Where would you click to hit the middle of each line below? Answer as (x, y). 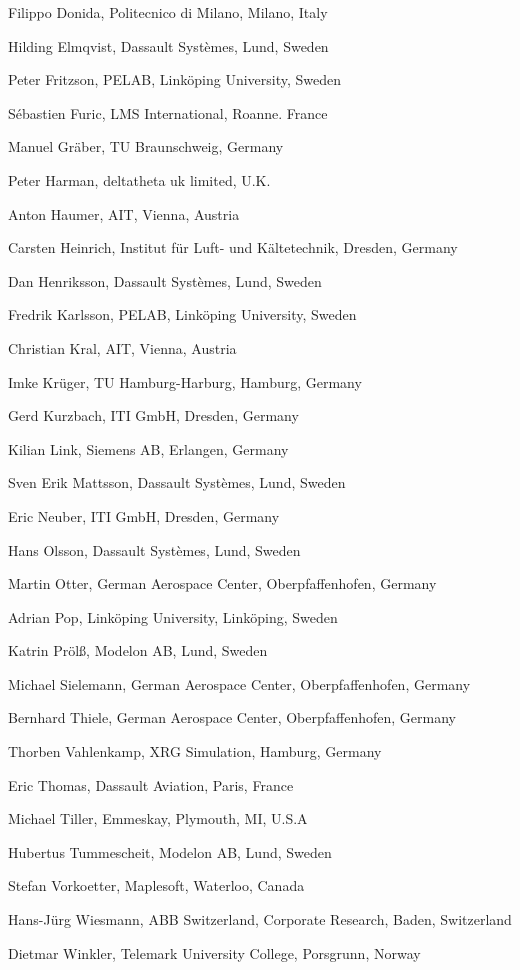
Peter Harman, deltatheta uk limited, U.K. (139, 179)
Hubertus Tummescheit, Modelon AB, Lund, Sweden (170, 851)
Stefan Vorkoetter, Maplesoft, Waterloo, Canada (156, 885)
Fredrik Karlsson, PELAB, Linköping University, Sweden (182, 314)
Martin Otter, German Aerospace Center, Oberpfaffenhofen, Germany (222, 583)
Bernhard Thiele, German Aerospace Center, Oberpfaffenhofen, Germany (232, 717)
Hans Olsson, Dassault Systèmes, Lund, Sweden (154, 549)
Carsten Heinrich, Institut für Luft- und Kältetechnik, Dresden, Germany (233, 247)
